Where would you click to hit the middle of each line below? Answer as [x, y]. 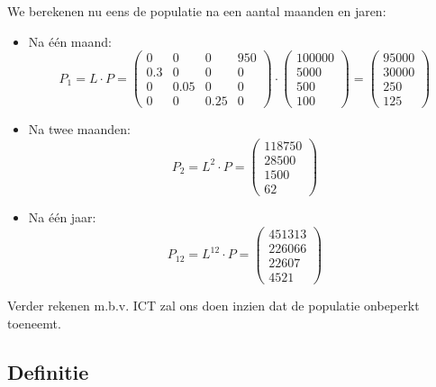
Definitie [48, 371]
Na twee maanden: [79, 129]
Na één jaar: [62, 217]
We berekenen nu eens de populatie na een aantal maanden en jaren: [197, 11]
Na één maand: [70, 41]
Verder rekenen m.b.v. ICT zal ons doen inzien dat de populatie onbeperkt [213, 305]
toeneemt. [34, 323]
